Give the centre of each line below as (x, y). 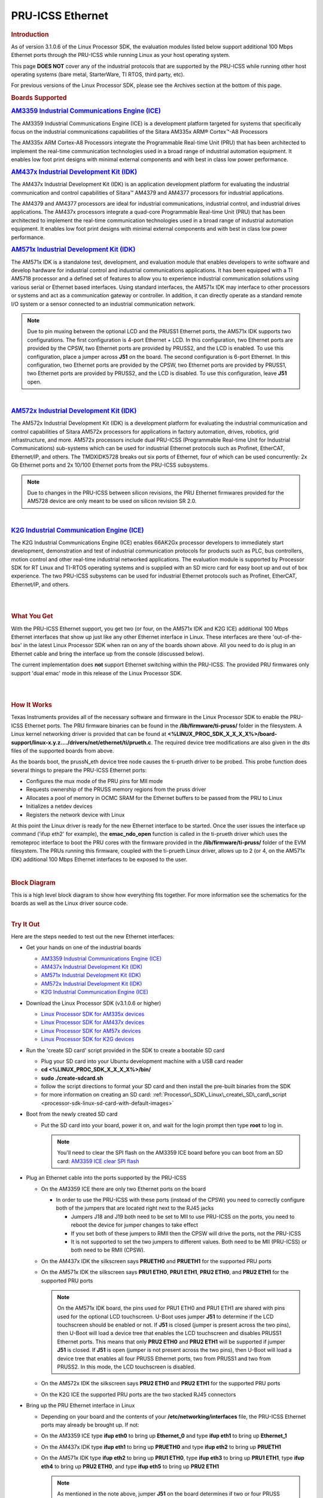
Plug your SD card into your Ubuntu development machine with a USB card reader (142, 1061)
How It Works (32, 705)
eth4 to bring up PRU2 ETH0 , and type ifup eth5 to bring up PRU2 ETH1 (130, 1466)
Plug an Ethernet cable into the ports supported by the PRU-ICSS (106, 1178)
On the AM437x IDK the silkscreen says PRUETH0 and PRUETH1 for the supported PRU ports (156, 1261)
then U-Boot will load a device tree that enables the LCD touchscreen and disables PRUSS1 (169, 1333)
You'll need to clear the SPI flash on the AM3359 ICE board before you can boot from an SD (170, 1153)
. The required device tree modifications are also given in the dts (231, 742)
